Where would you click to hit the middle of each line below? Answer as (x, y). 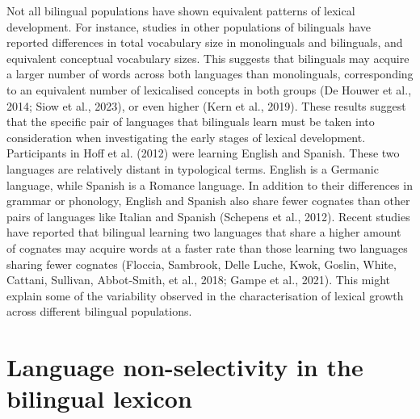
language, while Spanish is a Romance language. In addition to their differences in (210, 184)
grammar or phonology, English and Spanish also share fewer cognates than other (208, 201)
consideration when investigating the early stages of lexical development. (186, 137)
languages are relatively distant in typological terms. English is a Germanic (193, 168)
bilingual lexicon (99, 398)
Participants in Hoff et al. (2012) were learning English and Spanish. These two (203, 153)
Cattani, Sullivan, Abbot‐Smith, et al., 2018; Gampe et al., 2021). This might (199, 280)
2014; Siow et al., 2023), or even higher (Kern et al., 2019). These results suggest (206, 105)
